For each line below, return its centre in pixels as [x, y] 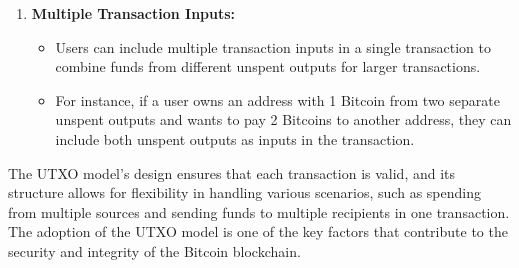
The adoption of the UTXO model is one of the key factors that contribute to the [258, 231]
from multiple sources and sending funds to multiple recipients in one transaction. [259, 211]
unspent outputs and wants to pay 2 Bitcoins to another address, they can [283, 119]
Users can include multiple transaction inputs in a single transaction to [273, 46]
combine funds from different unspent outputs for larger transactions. [268, 66]
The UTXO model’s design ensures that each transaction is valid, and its [232, 172]
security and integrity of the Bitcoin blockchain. [154, 250]
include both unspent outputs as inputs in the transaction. [235, 138]
